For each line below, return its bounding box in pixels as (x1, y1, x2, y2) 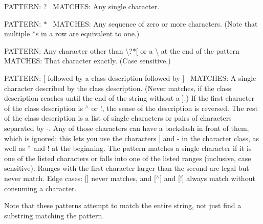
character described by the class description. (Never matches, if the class (4, 82, 231, 93)
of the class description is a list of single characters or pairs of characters (4, 113, 232, 123)
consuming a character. (4, 183, 77, 193)
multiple (4, 28, 30, 39)
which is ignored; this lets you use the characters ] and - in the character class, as (4, 132, 259, 143)
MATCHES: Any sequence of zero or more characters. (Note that (53, 18, 258, 29)
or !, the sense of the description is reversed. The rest (91, 102, 258, 113)
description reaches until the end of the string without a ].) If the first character (4, 93, 254, 103)
